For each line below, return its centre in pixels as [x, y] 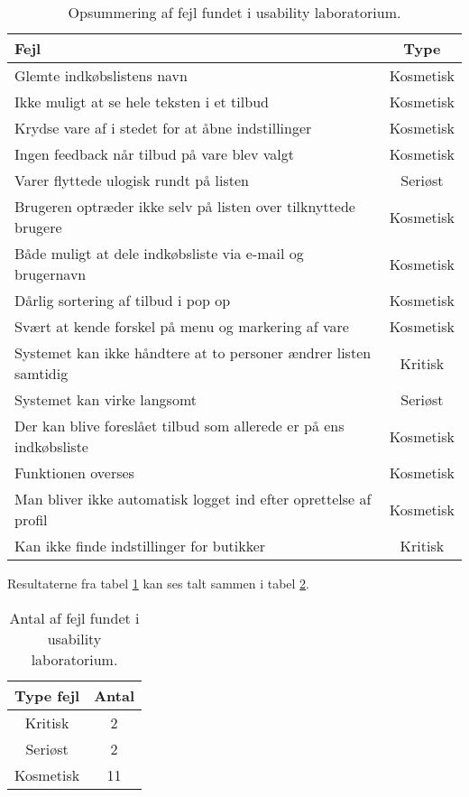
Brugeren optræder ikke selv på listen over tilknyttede [185, 206]
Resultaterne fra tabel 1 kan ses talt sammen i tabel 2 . [159, 583]
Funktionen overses [74, 473]
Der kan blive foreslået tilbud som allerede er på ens [179, 426]
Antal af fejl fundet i [74, 617]
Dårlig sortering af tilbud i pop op [123, 300]
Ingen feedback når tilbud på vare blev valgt [154, 154]
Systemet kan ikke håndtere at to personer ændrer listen [193, 352]
